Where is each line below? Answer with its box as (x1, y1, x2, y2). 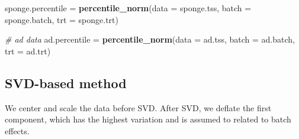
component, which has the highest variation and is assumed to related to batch (5, 113, 291, 125)
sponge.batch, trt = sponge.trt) (5, 13, 118, 25)
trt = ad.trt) (5, 44, 51, 57)
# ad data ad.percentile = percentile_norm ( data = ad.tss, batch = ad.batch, (5, 33, 295, 46)
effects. (5, 124, 30, 137)
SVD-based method (5, 73, 127, 92)
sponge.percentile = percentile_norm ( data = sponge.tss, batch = (5, 2, 252, 14)
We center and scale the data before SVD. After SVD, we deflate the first (5, 101, 272, 114)
